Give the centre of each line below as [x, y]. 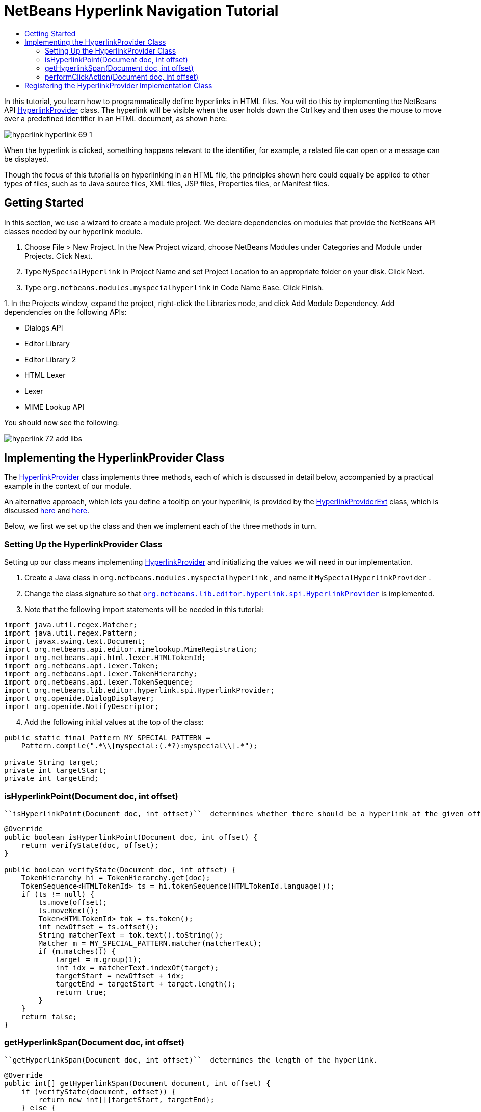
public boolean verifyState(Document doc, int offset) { [120, 869]
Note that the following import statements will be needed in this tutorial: [144, 610]
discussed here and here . [47, 511]
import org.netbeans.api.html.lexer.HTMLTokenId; [105, 658]
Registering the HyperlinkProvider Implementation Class [118, 85]
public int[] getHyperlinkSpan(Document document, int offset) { [137, 1083]
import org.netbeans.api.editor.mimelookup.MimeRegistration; [131, 650]
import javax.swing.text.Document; [75, 641]
